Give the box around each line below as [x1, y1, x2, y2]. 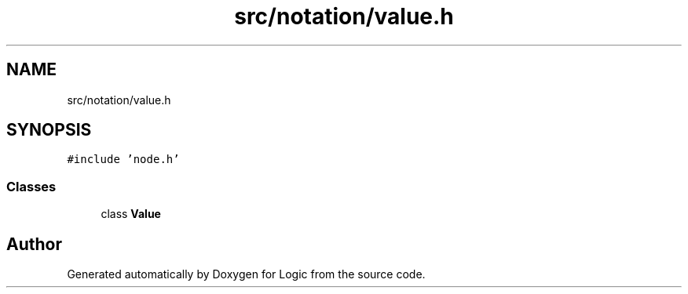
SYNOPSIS [6, 120, 92, 140]
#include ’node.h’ [67, 153, 180, 166]
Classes [6, 178, 57, 194]
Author [6, 234, 62, 254]
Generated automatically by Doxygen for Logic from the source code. [67, 267, 426, 281]
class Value [101, 207, 161, 221]
